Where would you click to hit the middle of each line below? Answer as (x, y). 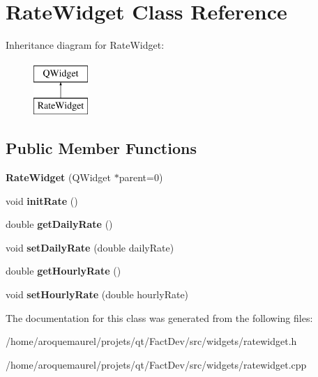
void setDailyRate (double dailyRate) (90, 247)
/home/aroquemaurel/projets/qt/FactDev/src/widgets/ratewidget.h (151, 341)
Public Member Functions (101, 148)
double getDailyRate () (59, 224)
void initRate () (42, 200)
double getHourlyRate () (63, 271)
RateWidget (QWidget (59, 177)
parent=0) (141, 177)
